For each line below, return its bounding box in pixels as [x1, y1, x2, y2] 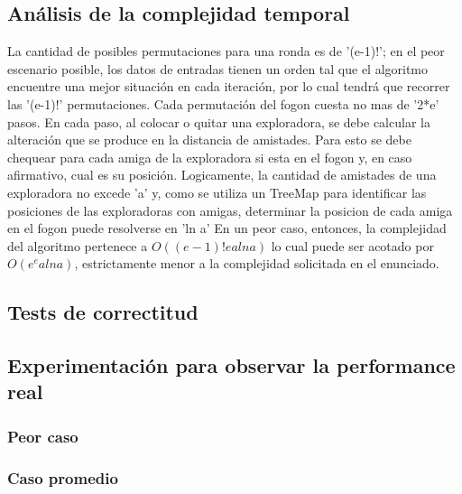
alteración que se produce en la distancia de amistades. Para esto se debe [7, 130, 411, 149]
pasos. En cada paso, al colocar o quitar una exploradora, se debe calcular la [7, 112, 430, 131]
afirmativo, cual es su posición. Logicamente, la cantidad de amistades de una [7, 165, 437, 184]
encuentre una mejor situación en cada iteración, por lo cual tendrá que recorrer [7, 77, 450, 96]
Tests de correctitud [7, 298, 199, 326]
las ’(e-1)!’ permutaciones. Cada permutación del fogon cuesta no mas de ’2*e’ [7, 94, 439, 113]
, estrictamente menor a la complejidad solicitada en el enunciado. [74, 254, 439, 273]
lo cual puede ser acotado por [271, 236, 434, 255]
